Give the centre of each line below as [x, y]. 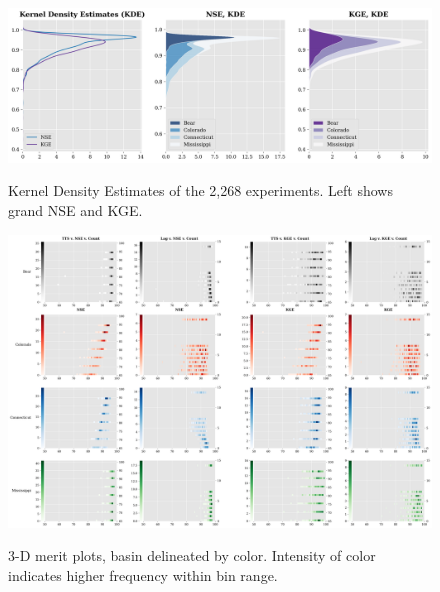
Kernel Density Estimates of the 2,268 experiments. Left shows [200, 190]
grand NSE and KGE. [75, 210]
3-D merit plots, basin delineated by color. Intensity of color [192, 555]
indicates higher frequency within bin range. [143, 574]
